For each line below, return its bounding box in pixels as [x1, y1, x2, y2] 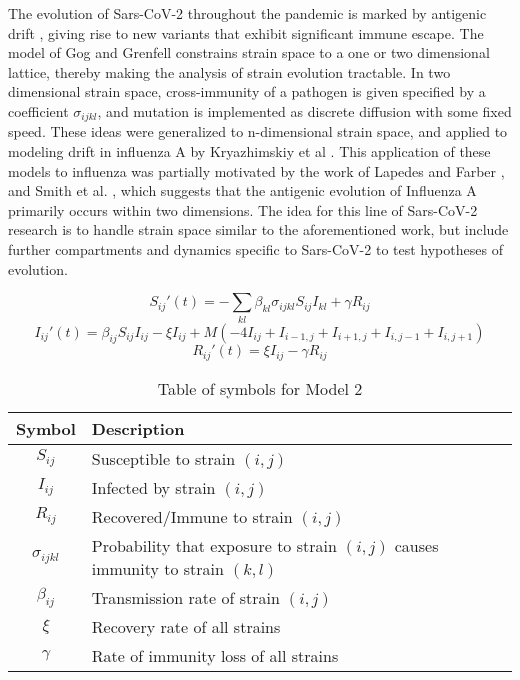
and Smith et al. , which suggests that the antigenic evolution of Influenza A [8, 180, 477, 201]
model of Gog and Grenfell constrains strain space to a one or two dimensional [8, 42, 490, 63]
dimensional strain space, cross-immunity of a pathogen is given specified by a [8, 81, 486, 102]
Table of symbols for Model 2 [157, 376, 363, 400]
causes [394, 533, 439, 557]
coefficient [8, 100, 69, 121]
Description [91, 416, 185, 440]
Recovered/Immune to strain [91, 504, 293, 528]
